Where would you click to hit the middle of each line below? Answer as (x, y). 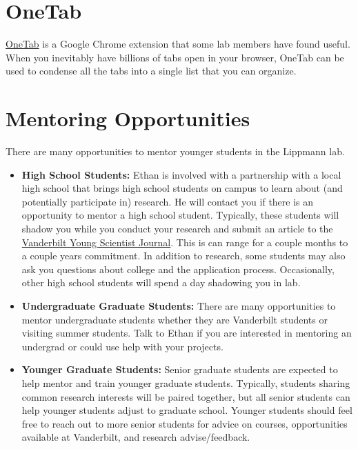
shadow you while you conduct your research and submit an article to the (177, 228)
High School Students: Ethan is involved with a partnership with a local (181, 174)
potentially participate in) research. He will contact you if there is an (168, 201)
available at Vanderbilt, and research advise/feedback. (136, 437)
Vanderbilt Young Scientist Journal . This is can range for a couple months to (185, 242)
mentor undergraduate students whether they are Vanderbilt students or (175, 319)
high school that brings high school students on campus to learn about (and (182, 188)
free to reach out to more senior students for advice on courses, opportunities (185, 423)
